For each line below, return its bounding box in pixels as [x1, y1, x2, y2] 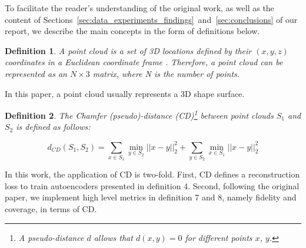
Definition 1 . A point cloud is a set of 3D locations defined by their [5, 44, 252, 56]
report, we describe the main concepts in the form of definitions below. [5, 25, 260, 37]
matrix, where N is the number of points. [92, 67, 240, 79]
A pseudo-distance [18, 231, 84, 243]
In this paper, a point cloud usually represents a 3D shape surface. [5, 87, 245, 99]
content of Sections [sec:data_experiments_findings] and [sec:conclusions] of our [5, 13, 298, 25]
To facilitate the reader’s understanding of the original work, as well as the [5, 2, 274, 14]
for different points [185, 231, 252, 243]
